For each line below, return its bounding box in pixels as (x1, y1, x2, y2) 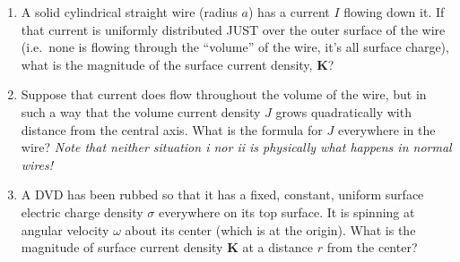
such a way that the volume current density (21, 102, 261, 121)
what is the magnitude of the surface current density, (21, 55, 313, 73)
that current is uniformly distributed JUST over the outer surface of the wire (21, 20, 446, 38)
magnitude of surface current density (21, 238, 223, 257)
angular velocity (21, 220, 109, 239)
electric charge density (21, 202, 143, 221)
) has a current (248, 3, 330, 21)
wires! (21, 155, 54, 173)
